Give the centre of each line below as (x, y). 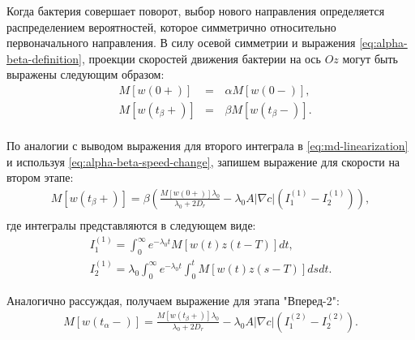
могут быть (370, 58)
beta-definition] (44, 58)
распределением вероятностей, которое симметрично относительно (171, 26)
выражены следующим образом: (86, 74)
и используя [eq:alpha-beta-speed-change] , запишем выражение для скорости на (203, 161)
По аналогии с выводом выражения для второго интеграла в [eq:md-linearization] (207, 146)
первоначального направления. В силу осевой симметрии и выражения (181, 43)
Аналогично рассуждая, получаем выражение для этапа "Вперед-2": (173, 300)
